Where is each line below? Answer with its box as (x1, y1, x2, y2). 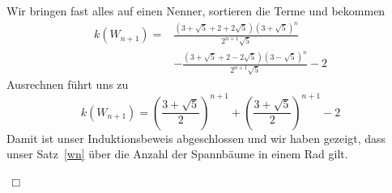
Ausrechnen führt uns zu (6, 76, 129, 93)
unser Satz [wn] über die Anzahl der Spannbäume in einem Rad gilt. (6, 145, 348, 162)
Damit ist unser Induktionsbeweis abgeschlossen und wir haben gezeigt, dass (6, 129, 386, 146)
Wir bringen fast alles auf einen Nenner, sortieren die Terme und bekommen (6, 2, 386, 19)
